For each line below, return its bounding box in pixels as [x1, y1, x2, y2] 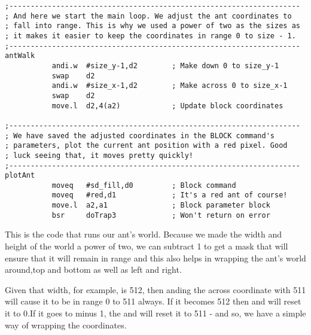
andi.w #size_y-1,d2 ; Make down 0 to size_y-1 [51, 61, 279, 70]
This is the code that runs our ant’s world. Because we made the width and [5, 228, 282, 240]
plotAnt [5, 171, 35, 180]
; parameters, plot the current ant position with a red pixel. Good [5, 141, 288, 150]
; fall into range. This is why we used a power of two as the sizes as [5, 22, 300, 31]
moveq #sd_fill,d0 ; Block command [51, 181, 236, 190]
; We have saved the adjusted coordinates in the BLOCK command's [5, 131, 275, 140]
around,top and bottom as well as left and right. [5, 263, 182, 276]
